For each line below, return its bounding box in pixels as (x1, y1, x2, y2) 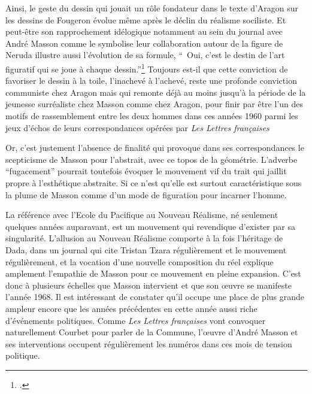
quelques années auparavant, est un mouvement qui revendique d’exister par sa (5, 220, 295, 232)
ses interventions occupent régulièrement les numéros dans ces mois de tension (5, 337, 292, 350)
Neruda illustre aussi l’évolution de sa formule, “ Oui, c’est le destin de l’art (5, 49, 285, 61)
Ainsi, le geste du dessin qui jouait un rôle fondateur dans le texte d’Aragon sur (5, 2, 299, 14)
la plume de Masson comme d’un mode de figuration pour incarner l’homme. (5, 188, 287, 201)
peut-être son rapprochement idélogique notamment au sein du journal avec (5, 25, 283, 38)
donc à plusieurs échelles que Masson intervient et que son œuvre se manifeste (5, 278, 292, 291)
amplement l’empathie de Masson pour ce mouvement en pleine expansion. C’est (5, 267, 301, 280)
